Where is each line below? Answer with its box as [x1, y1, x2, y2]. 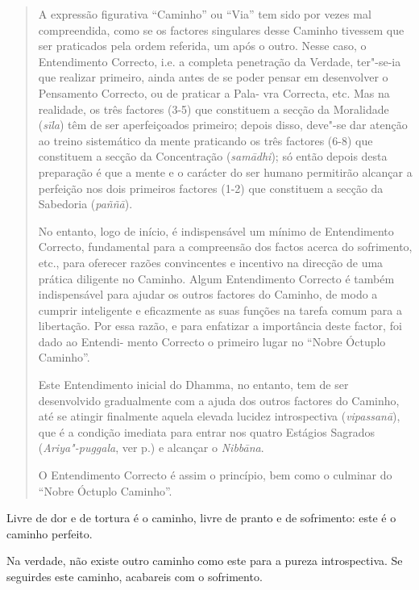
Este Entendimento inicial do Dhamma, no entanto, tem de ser [38, 376, 349, 393]
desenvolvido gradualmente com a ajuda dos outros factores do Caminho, [38, 391, 400, 408]
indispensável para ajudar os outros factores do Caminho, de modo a [38, 286, 378, 303]
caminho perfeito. [6, 525, 93, 542]
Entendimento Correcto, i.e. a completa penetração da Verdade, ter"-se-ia [38, 52, 401, 69]
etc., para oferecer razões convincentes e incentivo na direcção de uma [38, 253, 384, 270]
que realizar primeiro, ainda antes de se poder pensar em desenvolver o [38, 69, 388, 86]
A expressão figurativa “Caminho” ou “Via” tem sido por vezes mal [38, 6, 371, 22]
